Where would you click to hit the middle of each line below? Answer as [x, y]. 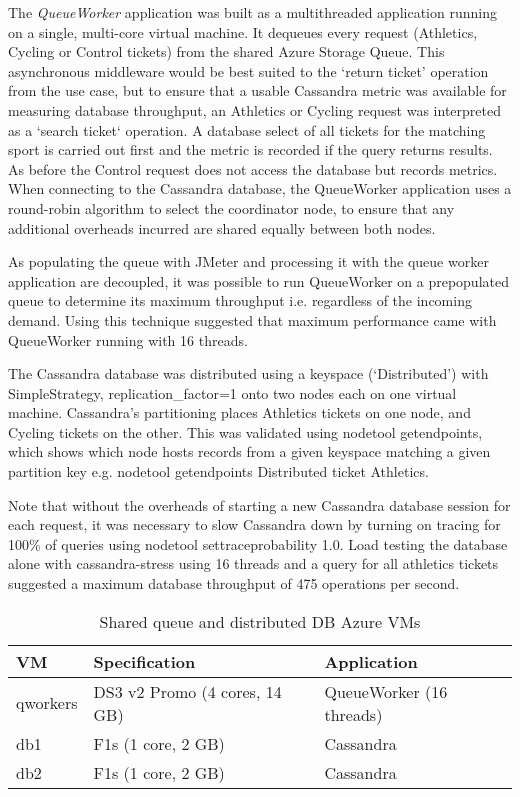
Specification [144, 661]
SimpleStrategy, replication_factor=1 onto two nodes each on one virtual [232, 392]
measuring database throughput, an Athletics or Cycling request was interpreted [254, 109]
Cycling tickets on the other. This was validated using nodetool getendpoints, [245, 431]
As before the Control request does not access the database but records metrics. [253, 168]
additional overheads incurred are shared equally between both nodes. [222, 227]
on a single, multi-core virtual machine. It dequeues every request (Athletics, [243, 31]
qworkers [47, 703]
